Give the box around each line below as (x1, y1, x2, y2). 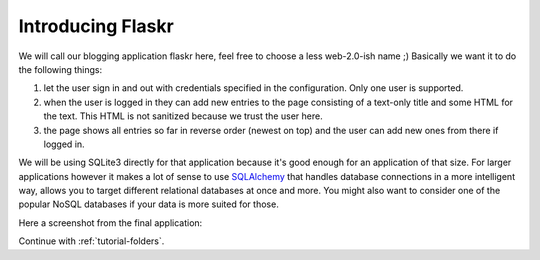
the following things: (18, 63, 103, 75)
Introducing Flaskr (18, 15, 174, 37)
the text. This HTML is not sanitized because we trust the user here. (43, 110, 324, 122)
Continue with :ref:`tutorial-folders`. (18, 235, 165, 247)
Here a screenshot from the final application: (18, 216, 203, 229)
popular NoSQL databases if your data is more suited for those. (18, 198, 279, 210)
